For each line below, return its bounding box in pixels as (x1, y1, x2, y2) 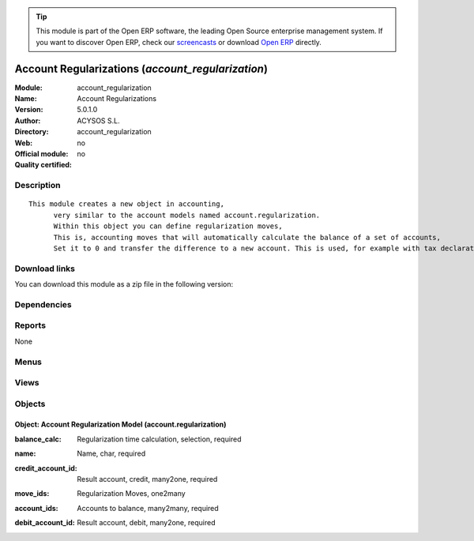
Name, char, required (77, 449, 146, 458)
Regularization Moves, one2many (77, 489, 186, 498)
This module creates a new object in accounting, (28, 200, 225, 209)
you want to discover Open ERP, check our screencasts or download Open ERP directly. (36, 37, 322, 47)
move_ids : (14, 489, 50, 498)
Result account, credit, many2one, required (77, 475, 218, 484)
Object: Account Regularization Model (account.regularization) (14, 419, 227, 430)
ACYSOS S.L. (77, 115, 120, 126)
